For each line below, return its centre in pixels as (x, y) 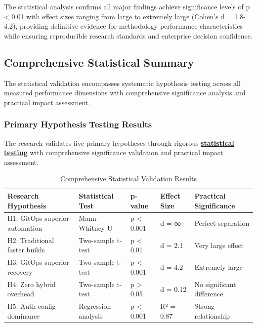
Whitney (92, 227)
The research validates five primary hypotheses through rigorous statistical (119, 143)
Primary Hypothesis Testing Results (78, 124)
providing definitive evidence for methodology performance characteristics (131, 26)
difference (209, 294)
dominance (24, 315)
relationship (212, 315)
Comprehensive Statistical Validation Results (128, 179)
